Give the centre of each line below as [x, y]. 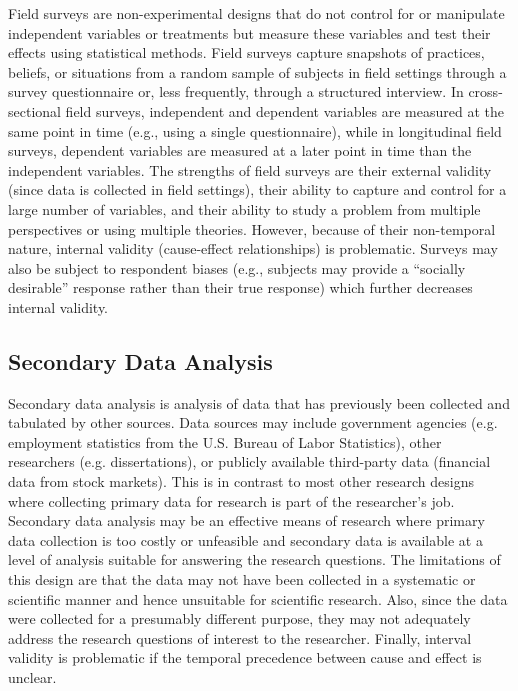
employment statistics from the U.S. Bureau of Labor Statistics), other [225, 441]
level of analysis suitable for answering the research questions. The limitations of [254, 559]
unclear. [32, 677]
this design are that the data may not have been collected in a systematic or [242, 579]
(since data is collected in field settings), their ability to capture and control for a [257, 189]
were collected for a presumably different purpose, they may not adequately [239, 618]
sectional [34, 110]
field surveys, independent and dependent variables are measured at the [284, 110]
